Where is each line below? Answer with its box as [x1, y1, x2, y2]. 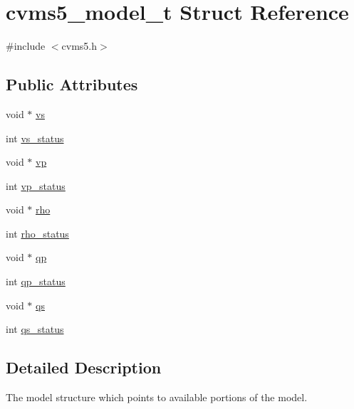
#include [6, 38, 46, 53]
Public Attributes [6, 73, 138, 95]
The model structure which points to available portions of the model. [6, 390, 308, 405]
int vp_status [6, 178, 66, 193]
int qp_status [6, 274, 66, 289]
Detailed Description [6, 356, 162, 378]
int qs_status [6, 322, 64, 336]
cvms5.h [61, 38, 98, 53]
